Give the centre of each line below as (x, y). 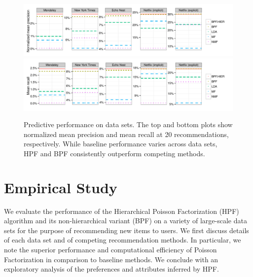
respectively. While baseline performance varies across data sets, (121, 144)
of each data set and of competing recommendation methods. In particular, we (123, 240)
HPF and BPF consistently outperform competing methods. (114, 153)
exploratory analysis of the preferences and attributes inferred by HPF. (111, 269)
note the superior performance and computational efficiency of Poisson (110, 250)
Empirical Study (61, 187)
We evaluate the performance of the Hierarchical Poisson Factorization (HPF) (122, 211)
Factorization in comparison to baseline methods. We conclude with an (111, 259)
